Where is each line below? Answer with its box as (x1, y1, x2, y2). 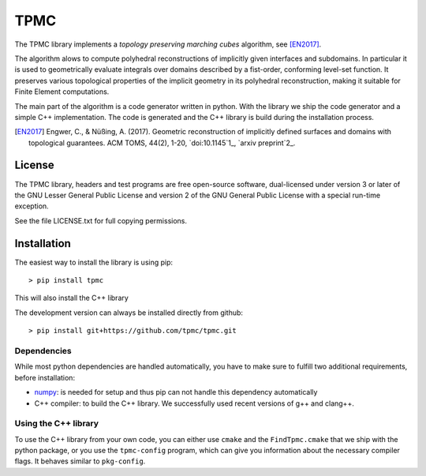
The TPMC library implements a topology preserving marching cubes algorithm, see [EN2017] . (14, 39, 322, 49)
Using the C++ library (14, 418, 99, 429)
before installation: (14, 373, 75, 382)
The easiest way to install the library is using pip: (14, 257, 174, 267)
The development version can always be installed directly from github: (14, 308, 244, 317)
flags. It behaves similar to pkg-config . (14, 456, 146, 466)
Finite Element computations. (14, 87, 110, 96)
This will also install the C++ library (14, 293, 129, 303)
